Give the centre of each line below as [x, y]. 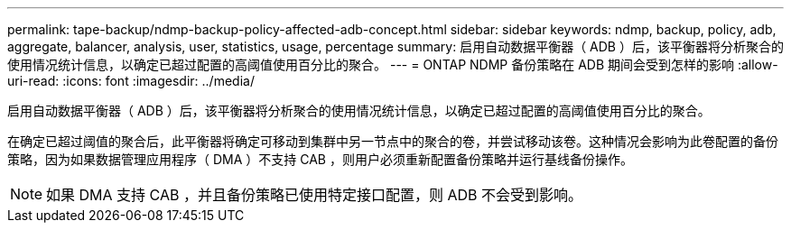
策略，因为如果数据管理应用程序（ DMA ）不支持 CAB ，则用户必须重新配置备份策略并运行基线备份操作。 [320, 159]
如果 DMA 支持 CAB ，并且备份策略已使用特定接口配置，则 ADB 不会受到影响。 [315, 195]
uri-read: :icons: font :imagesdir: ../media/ [131, 81]
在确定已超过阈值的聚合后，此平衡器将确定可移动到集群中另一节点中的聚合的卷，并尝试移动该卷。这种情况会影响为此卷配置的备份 [393, 141]
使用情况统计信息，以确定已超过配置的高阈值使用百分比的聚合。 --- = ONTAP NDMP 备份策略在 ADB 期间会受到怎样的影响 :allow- [393, 64]
